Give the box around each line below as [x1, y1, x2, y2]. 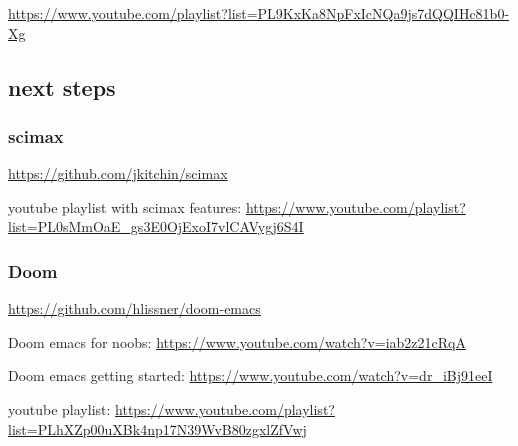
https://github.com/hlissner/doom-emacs [8, 298, 261, 319]
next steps [8, 71, 116, 102]
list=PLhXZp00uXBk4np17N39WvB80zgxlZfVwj [8, 418, 307, 439]
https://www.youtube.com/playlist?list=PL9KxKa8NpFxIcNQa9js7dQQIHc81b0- [8, 3, 510, 23]
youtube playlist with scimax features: [8, 196, 242, 217]
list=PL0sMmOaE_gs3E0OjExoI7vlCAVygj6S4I [8, 216, 304, 237]
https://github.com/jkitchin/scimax [8, 163, 228, 184]
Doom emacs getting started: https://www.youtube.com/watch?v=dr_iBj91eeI [8, 365, 493, 386]
